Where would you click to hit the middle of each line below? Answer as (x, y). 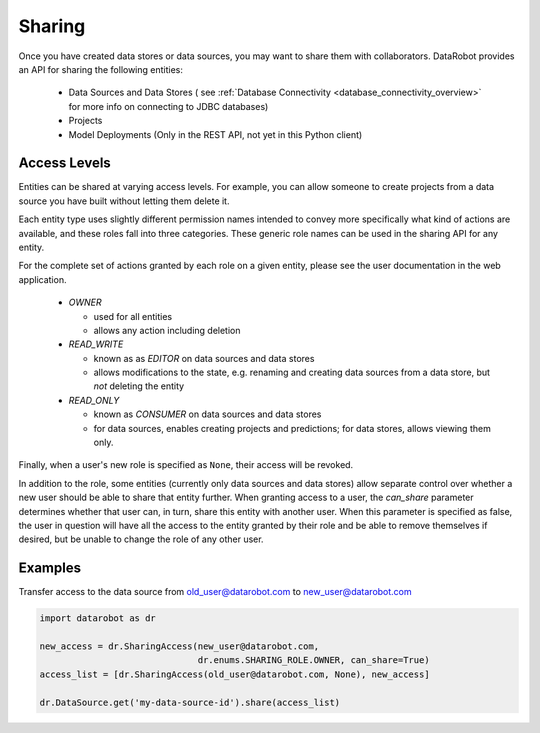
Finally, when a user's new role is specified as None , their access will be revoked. (186, 465)
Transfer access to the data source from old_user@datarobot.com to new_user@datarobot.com (215, 592)
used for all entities (133, 316)
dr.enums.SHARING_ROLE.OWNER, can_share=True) (313, 660)
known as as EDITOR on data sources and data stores (204, 358)
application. (42, 279)
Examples (50, 568)
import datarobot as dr (98, 618)
